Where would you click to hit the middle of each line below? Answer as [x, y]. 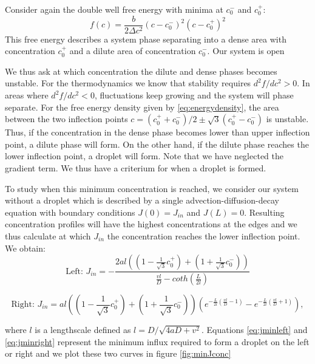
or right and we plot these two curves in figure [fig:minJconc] [118, 353]
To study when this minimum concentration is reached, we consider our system [152, 188]
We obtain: [25, 248]
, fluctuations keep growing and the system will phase [194, 95]
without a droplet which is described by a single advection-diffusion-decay [142, 200]
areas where [27, 95]
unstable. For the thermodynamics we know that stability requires [128, 83]
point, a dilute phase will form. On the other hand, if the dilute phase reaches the [157, 144]
